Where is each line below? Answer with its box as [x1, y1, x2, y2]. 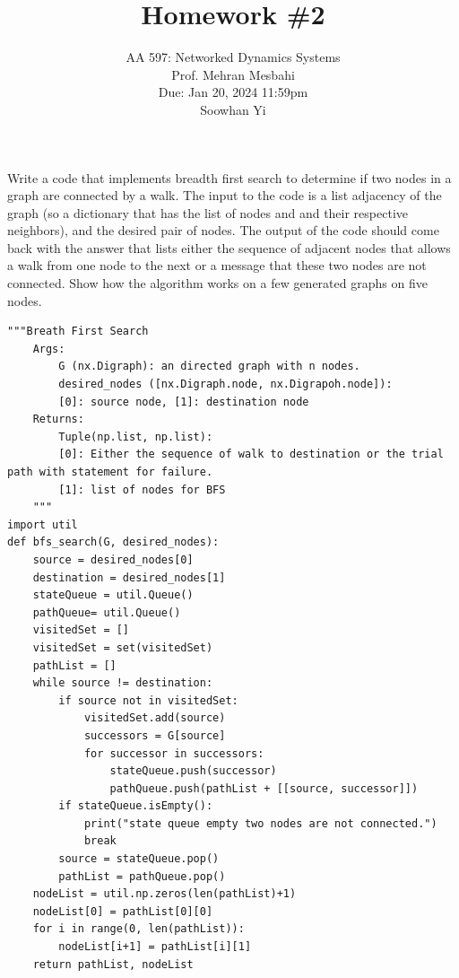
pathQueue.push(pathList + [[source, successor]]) [109, 782, 419, 795]
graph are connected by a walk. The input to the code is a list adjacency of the [7, 186, 442, 205]
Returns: [32, 413, 84, 426]
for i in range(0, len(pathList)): [32, 922, 245, 936]
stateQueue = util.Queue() [32, 589, 194, 602]
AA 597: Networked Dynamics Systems [126, 48, 341, 66]
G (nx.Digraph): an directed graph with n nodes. [58, 360, 360, 373]
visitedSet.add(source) [83, 712, 226, 725]
